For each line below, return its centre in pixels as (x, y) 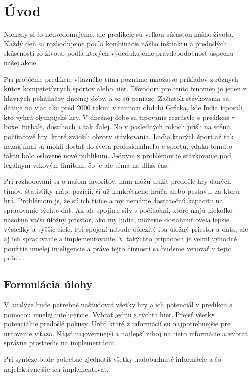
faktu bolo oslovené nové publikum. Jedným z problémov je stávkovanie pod (117, 155)
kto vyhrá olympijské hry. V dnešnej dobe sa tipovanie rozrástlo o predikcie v (120, 117)
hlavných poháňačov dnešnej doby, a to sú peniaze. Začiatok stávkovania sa (116, 98)
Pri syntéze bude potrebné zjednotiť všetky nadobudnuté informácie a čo (113, 359)
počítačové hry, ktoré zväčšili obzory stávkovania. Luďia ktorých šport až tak (119, 136)
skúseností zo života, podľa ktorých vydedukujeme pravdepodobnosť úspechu (119, 53)
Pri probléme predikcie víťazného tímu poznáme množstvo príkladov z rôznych (121, 79)
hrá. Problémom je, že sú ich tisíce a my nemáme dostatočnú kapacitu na (114, 200)
